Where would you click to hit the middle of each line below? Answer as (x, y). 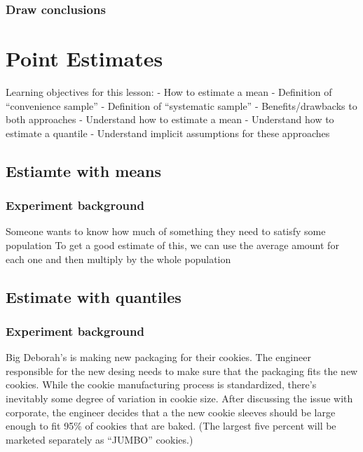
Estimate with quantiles (94, 296)
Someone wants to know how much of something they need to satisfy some (166, 231)
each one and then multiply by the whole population (118, 259)
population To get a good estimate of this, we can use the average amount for (172, 245)
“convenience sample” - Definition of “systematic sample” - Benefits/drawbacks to (181, 105)
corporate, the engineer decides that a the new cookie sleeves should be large (171, 412)
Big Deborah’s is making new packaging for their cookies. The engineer (158, 357)
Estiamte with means (84, 170)
